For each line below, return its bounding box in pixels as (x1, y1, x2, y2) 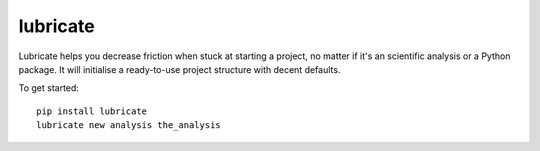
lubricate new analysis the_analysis (36, 120, 222, 131)
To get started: (18, 82, 80, 94)
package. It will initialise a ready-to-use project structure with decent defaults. (18, 63, 341, 75)
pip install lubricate (36, 105, 148, 117)
